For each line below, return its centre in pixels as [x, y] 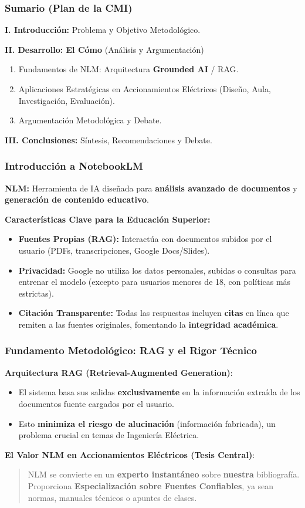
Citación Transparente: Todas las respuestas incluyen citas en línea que [154, 313]
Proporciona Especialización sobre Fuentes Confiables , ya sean [151, 485]
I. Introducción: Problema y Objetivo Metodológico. [103, 30]
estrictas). [36, 293]
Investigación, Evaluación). [67, 100]
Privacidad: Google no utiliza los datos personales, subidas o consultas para [157, 270]
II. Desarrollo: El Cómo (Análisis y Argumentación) [104, 49]
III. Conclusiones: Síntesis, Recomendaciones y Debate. [109, 139]
